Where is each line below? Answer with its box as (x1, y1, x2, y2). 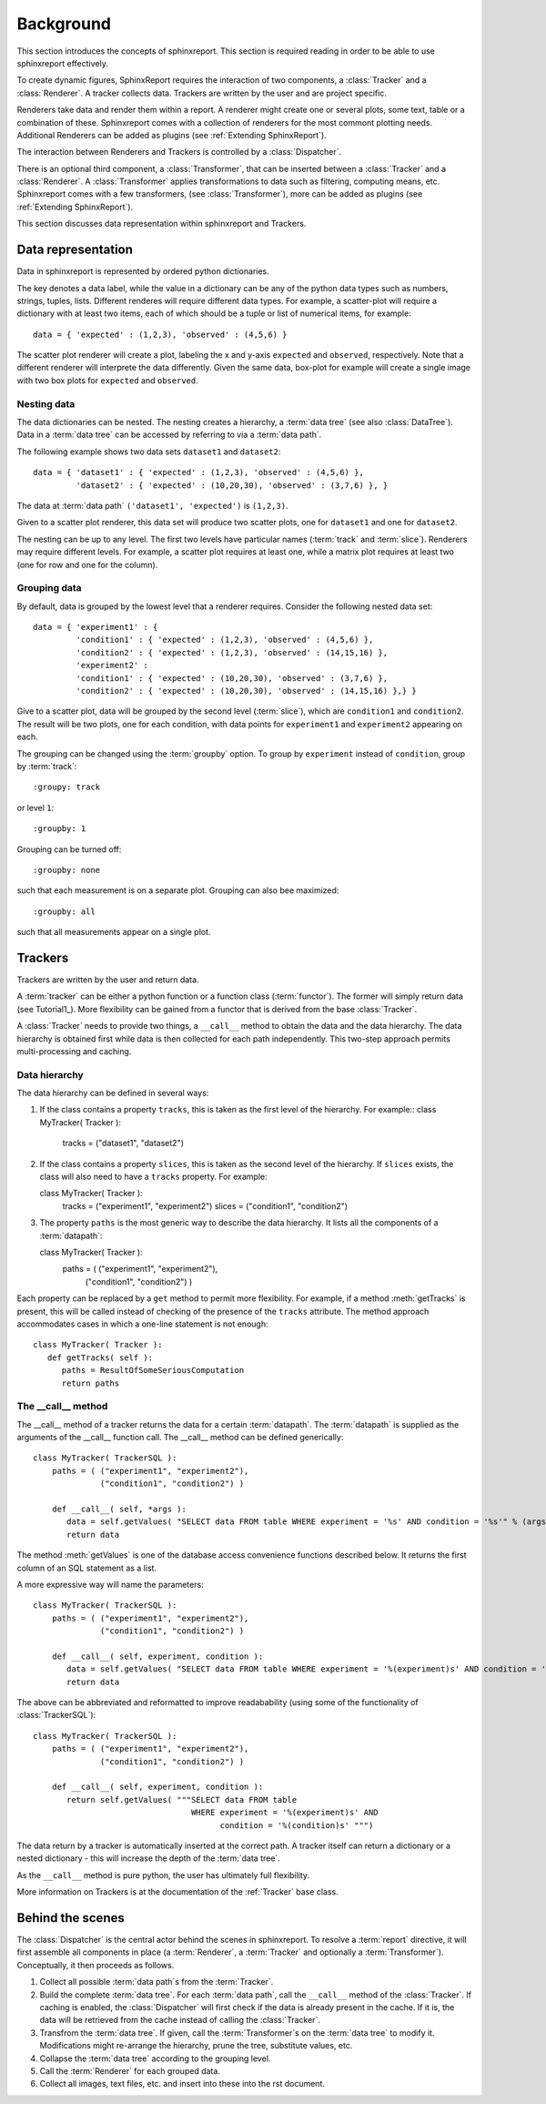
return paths (61, 1377, 120, 1388)
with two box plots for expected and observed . (16, 374, 199, 386)
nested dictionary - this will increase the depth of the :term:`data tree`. (16, 1853, 281, 1864)
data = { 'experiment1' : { (33, 622, 158, 633)
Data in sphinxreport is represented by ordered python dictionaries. (16, 266, 270, 277)
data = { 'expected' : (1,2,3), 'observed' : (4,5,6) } (33, 329, 288, 340)
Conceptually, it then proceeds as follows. (16, 1959, 175, 1970)
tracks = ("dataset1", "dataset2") (62, 1138, 185, 1149)
